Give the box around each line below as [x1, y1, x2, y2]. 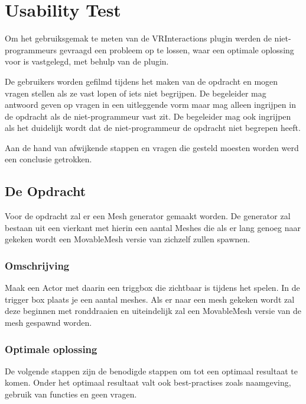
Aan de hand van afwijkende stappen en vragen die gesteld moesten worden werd [5, 141, 299, 153]
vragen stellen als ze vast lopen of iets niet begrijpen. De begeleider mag [5, 86, 266, 99]
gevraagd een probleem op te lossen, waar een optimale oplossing [59, 43, 294, 56]
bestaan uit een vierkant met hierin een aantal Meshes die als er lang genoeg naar [5, 221, 301, 233]
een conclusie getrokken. [5, 153, 92, 165]
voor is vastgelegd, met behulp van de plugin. [5, 55, 169, 68]
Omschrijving [5, 258, 70, 272]
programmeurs [5, 43, 57, 56]
